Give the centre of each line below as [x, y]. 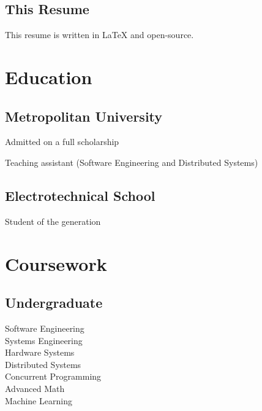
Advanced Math [35, 388]
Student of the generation [53, 221]
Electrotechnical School [80, 195]
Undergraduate [54, 303]
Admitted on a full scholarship [62, 142]
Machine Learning [39, 400]
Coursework [56, 263]
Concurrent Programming [53, 376]
